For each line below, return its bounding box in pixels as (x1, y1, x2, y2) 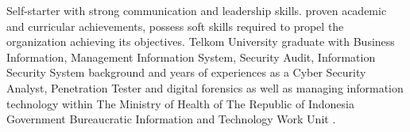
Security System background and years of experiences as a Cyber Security (6, 64, 366, 81)
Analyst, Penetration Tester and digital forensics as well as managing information (6, 79, 404, 96)
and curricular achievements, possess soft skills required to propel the (6, 17, 344, 34)
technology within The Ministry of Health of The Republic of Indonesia (6, 95, 354, 111)
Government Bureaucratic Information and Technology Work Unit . (6, 111, 336, 127)
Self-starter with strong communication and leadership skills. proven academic (6, 2, 387, 18)
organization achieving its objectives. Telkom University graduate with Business (6, 33, 395, 50)
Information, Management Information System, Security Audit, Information (6, 48, 376, 65)
